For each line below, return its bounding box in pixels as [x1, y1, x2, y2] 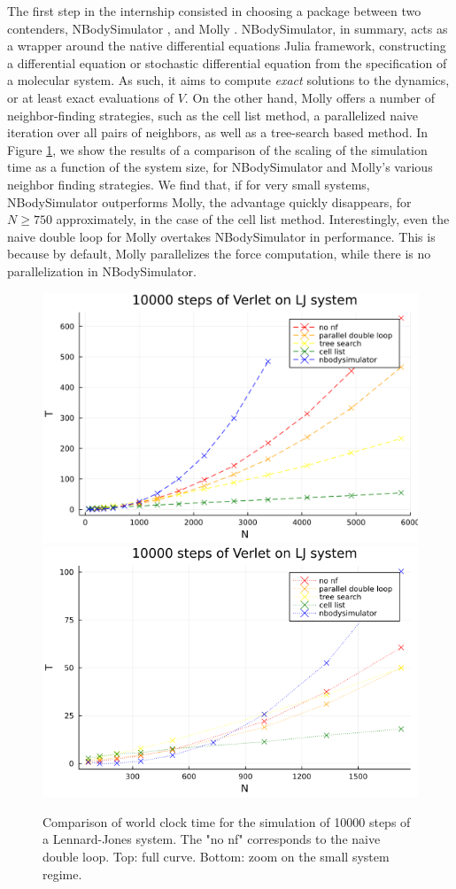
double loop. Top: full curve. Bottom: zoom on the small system [43, 846, 390, 865]
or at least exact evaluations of [7, 88, 174, 106]
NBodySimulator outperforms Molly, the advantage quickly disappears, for [7, 192, 412, 211]
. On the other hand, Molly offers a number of [184, 88, 435, 106]
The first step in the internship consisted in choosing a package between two [7, 2, 421, 19]
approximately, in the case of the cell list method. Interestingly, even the [56, 210, 450, 228]
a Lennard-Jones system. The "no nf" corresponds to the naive [43, 830, 381, 848]
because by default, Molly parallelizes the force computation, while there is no [7, 244, 431, 263]
